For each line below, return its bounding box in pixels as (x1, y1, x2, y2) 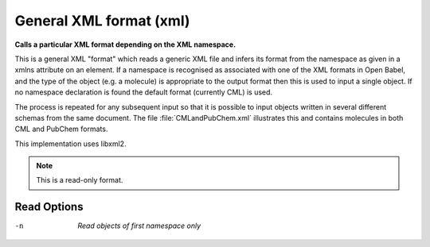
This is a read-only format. (36, 176, 123, 185)
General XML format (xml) (14, 12, 190, 29)
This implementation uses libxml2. (14, 139, 127, 149)
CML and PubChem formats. (14, 124, 108, 134)
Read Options (14, 200, 84, 214)
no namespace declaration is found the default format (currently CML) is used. (14, 87, 273, 97)
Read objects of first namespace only (77, 221, 201, 230)
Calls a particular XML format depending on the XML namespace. (14, 40, 236, 49)
